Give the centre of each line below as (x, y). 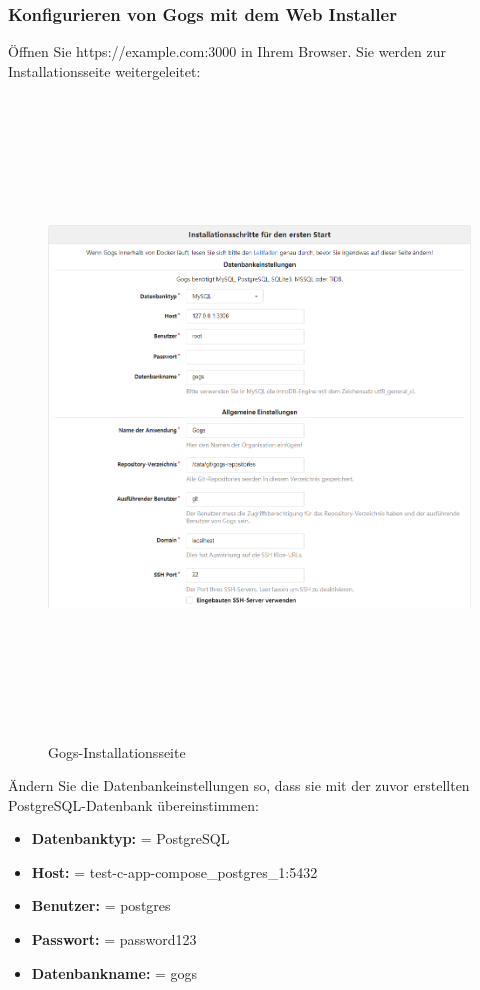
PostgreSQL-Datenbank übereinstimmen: (133, 804)
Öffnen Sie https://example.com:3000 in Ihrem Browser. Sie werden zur (227, 51)
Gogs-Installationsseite (117, 751)
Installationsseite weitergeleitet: (104, 70)
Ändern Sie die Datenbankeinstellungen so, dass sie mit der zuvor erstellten (239, 785)
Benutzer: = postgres (101, 905)
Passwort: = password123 (114, 939)
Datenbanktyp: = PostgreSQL (130, 838)
